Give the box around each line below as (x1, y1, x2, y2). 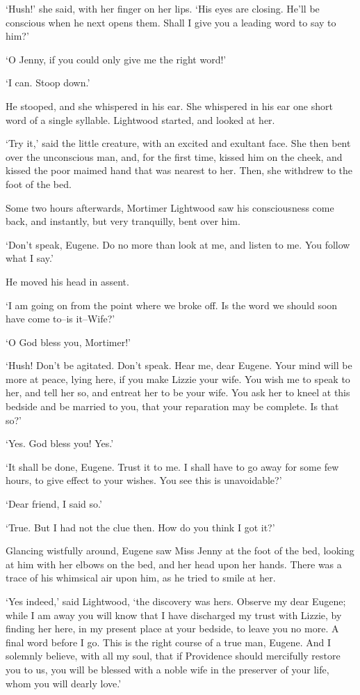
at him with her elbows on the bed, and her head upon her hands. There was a (6, 556, 342, 571)
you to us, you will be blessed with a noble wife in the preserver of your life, (6, 662, 329, 676)
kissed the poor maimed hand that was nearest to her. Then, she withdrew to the (6, 163, 353, 178)
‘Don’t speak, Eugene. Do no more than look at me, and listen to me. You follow (6, 237, 350, 251)
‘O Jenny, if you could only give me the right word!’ (6, 52, 227, 66)
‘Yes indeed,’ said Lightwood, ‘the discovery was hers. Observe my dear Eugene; (6, 594, 346, 608)
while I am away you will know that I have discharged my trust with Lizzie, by (6, 607, 342, 622)
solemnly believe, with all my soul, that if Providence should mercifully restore (6, 648, 341, 663)
